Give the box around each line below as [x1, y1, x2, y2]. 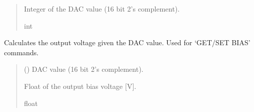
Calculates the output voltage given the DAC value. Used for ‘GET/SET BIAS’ [4, 37, 250, 48]
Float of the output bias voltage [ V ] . [24, 80, 137, 91]
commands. [4, 47, 39, 57]
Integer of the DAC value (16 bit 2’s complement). [24, 4, 180, 14]
